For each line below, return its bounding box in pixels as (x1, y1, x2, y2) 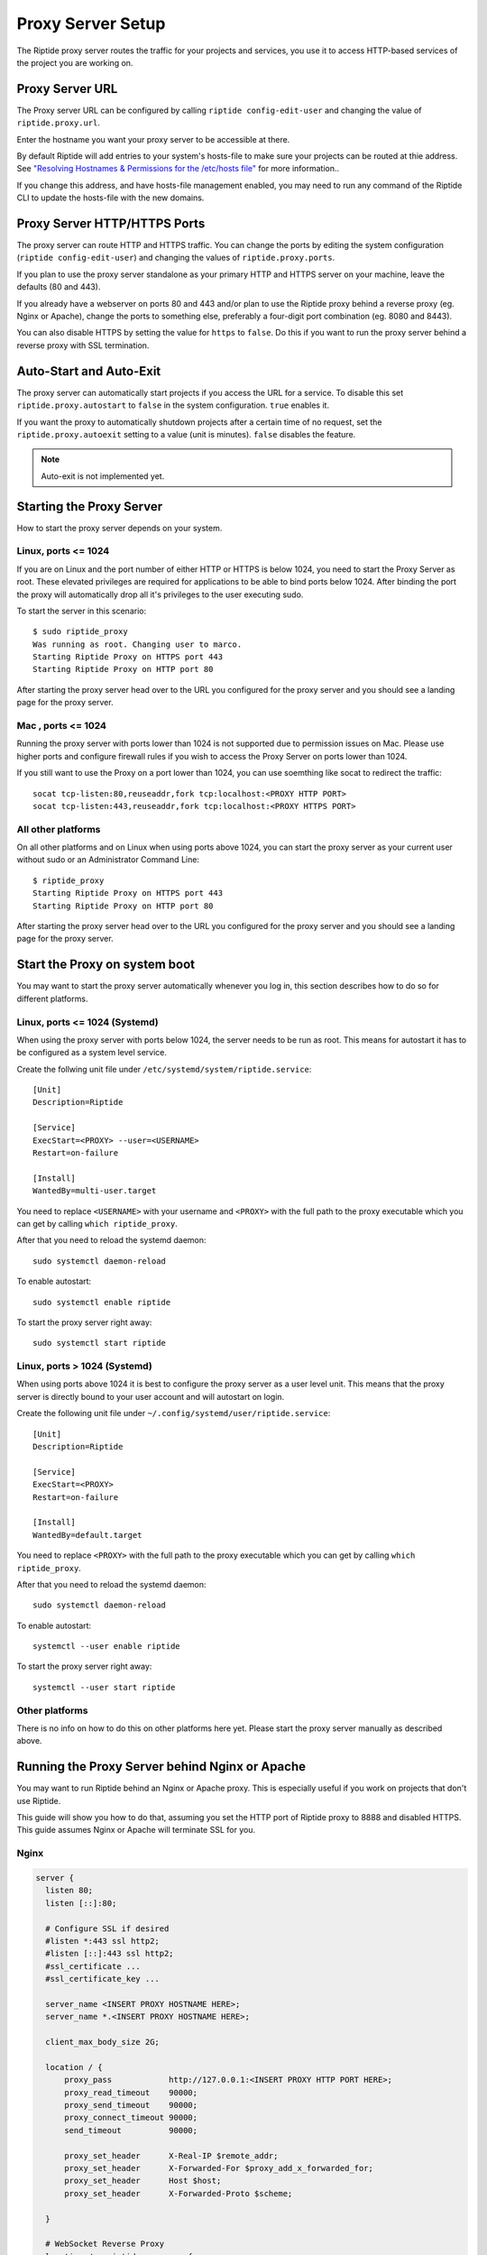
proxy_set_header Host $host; (64, 2176, 222, 2186)
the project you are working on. (16, 57, 133, 68)
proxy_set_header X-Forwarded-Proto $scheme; (64, 2188, 293, 2198)
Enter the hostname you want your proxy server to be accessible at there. (16, 133, 290, 144)
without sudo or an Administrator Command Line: (16, 854, 200, 865)
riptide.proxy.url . (16, 117, 101, 128)
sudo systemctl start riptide (32, 1338, 167, 1348)
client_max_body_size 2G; (45, 2037, 160, 2048)
